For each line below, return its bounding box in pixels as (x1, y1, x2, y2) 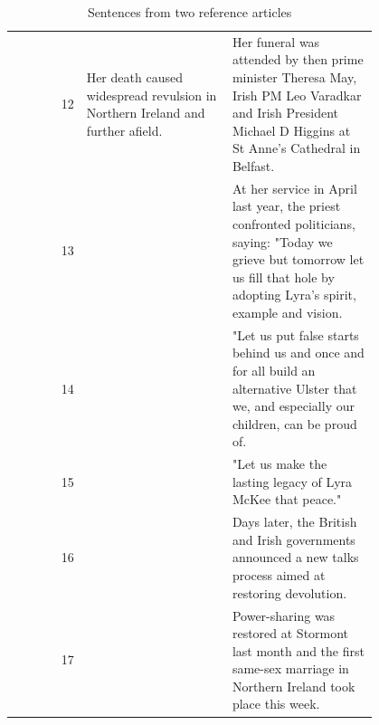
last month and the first (232, 641, 365, 660)
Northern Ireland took (232, 676, 355, 695)
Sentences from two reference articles (87, 3, 292, 21)
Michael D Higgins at (232, 120, 351, 139)
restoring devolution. (232, 583, 347, 602)
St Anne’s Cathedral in (232, 138, 361, 157)
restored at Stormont (232, 624, 349, 643)
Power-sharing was (232, 606, 336, 625)
